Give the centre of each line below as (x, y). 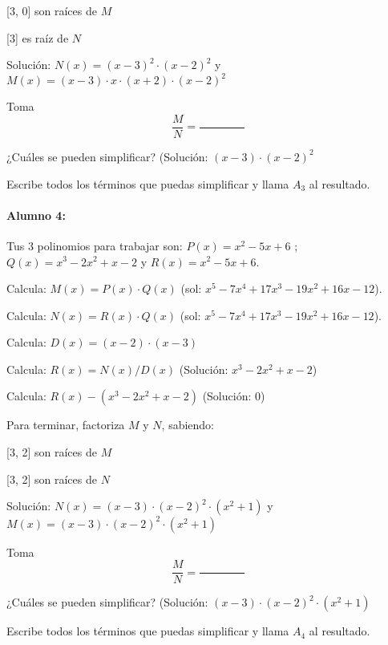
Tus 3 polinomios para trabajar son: (95, 245)
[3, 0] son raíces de (52, 10)
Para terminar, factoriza (66, 425)
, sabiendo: (188, 425)
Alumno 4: (36, 215)
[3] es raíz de (38, 37)
